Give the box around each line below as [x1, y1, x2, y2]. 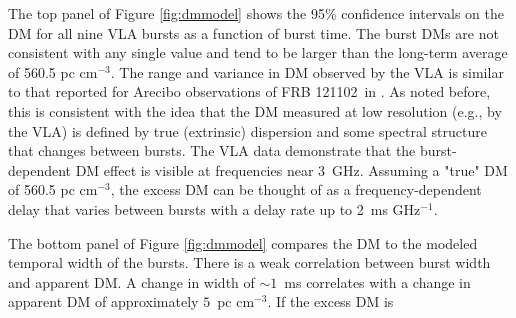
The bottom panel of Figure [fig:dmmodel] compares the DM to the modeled [8, 232, 478, 253]
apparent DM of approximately [8, 291, 199, 312]
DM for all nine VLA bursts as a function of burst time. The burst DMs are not [8, 22, 499, 43]
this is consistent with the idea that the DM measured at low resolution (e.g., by [8, 100, 502, 121]
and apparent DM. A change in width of [8, 271, 255, 292]
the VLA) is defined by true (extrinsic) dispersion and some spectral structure [8, 120, 487, 141]
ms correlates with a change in [284, 271, 471, 292]
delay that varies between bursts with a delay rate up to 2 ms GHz [8, 198, 421, 219]
